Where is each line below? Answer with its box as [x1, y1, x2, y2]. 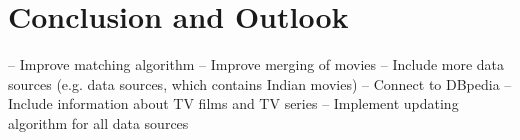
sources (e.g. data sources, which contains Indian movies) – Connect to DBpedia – [8, 73, 512, 94]
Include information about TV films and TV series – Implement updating [8, 93, 459, 114]
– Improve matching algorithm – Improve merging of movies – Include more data [8, 54, 505, 75]
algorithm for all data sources [8, 112, 189, 133]
